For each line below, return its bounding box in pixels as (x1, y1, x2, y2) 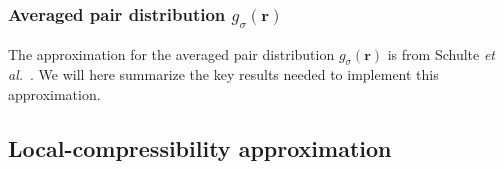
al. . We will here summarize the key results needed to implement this (8, 64, 439, 85)
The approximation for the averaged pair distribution (8, 43, 335, 64)
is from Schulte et (387, 43, 495, 64)
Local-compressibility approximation (8, 132, 392, 163)
